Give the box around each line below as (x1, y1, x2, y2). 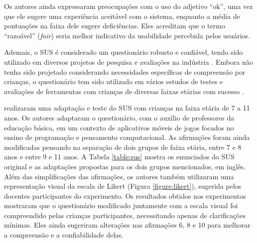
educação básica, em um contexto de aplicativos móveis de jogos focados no (4, 122, 234, 132)
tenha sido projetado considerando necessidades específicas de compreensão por (4, 66, 246, 77)
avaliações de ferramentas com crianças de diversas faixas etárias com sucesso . (4, 86, 244, 96)
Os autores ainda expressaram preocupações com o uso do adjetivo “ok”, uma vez (4, 1, 253, 11)
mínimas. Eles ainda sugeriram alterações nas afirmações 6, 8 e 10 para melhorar (4, 220, 251, 230)
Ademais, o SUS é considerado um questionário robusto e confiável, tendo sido (4, 47, 243, 57)
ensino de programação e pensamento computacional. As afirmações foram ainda (4, 132, 250, 142)
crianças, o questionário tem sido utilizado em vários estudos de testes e (4, 76, 223, 87)
